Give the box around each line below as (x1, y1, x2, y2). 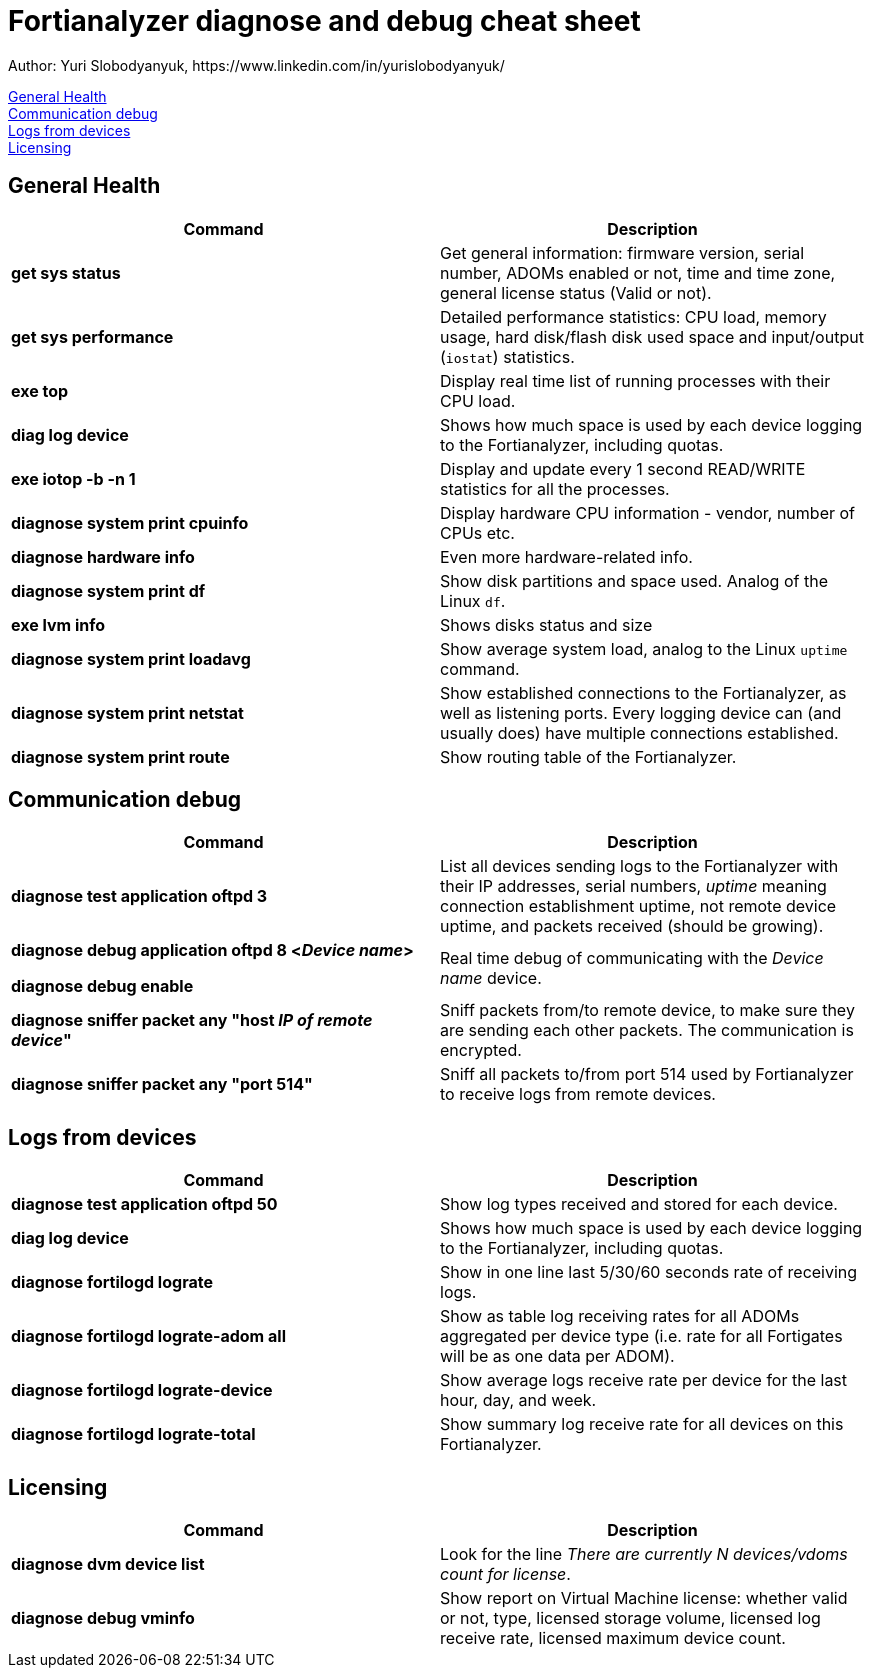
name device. (440, 968, 542, 989)
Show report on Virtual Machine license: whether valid (440, 1588, 848, 1609)
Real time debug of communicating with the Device (440, 948, 824, 969)
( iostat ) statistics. (440, 346, 575, 367)
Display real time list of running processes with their (440, 370, 831, 391)
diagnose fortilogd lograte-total (11, 1424, 256, 1445)
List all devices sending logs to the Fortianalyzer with (440, 856, 839, 877)
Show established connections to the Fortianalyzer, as (440, 682, 847, 703)
